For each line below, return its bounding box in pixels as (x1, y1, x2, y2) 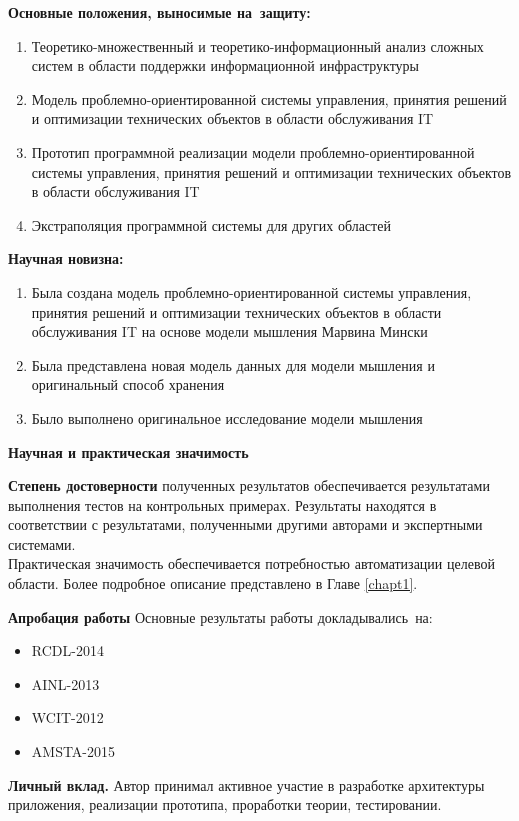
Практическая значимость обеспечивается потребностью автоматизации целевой (8, 553, 495, 574)
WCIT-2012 (31, 707, 104, 728)
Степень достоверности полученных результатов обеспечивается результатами (8, 475, 490, 496)
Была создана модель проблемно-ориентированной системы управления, (31, 281, 472, 302)
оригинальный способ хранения (31, 374, 225, 395)
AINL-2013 (31, 673, 100, 694)
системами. (8, 533, 76, 554)
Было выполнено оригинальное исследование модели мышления (31, 407, 423, 428)
